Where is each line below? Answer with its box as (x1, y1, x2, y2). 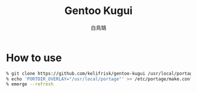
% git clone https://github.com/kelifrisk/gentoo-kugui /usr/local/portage (6, 70, 195, 77)
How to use (6, 51, 62, 64)
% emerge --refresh (6, 81, 54, 87)
